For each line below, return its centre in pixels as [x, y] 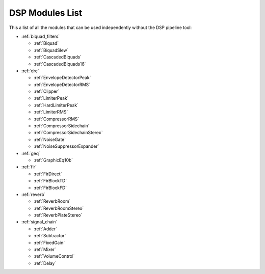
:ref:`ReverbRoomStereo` [59, 208]
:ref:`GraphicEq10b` [53, 160]
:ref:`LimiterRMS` [51, 112]
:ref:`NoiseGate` [50, 139]
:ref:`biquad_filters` [40, 36]
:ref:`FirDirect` [48, 174]
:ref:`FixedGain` [49, 243]
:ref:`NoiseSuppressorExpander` [66, 146]
